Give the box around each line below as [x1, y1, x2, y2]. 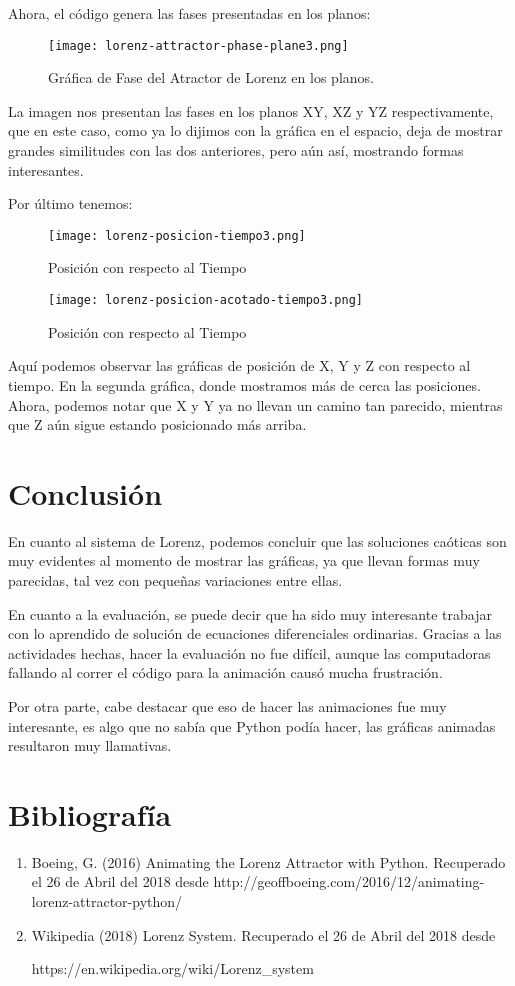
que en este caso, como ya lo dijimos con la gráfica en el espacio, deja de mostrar [8, 120, 503, 141]
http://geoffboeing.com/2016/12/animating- [213, 871, 485, 892]
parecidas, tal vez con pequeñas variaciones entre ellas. [8, 570, 343, 590]
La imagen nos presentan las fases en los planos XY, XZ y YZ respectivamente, [8, 100, 494, 121]
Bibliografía [8, 793, 172, 834]
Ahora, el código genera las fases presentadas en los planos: [8, 3, 371, 23]
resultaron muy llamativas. [8, 735, 172, 756]
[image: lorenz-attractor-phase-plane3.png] [48, 38, 349, 53]
